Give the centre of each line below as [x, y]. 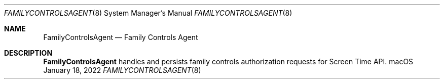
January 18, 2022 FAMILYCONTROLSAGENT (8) [122, 70]
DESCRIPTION [28, 53]
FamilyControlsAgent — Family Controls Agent [121, 37]
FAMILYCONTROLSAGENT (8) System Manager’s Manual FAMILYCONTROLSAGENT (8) [148, 13]
